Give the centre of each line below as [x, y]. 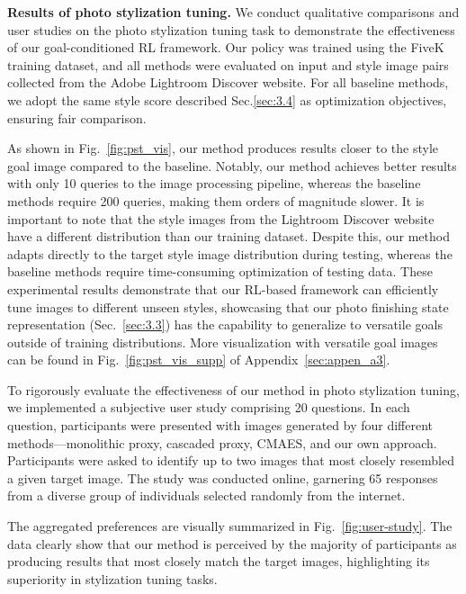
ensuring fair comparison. [77, 117]
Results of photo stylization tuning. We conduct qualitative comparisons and [233, 12]
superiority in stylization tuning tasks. [112, 578]
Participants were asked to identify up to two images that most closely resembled [231, 460]
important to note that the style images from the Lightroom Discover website [221, 218]
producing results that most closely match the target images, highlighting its [219, 561]
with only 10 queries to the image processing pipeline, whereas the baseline [214, 183]
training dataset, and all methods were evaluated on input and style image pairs [228, 64]
